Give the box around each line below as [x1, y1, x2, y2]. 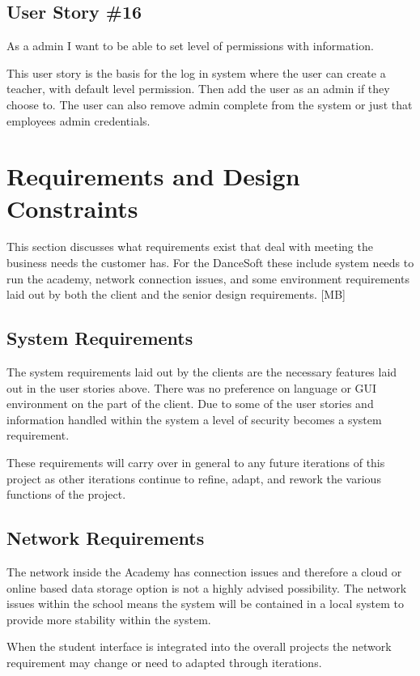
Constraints [6, 191, 138, 224]
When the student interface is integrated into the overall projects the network [6, 638, 392, 655]
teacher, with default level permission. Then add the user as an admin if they [6, 80, 390, 97]
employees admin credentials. [6, 112, 151, 129]
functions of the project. [6, 486, 126, 503]
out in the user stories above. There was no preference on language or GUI [6, 379, 377, 396]
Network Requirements [6, 525, 205, 551]
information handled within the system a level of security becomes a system [6, 410, 382, 427]
